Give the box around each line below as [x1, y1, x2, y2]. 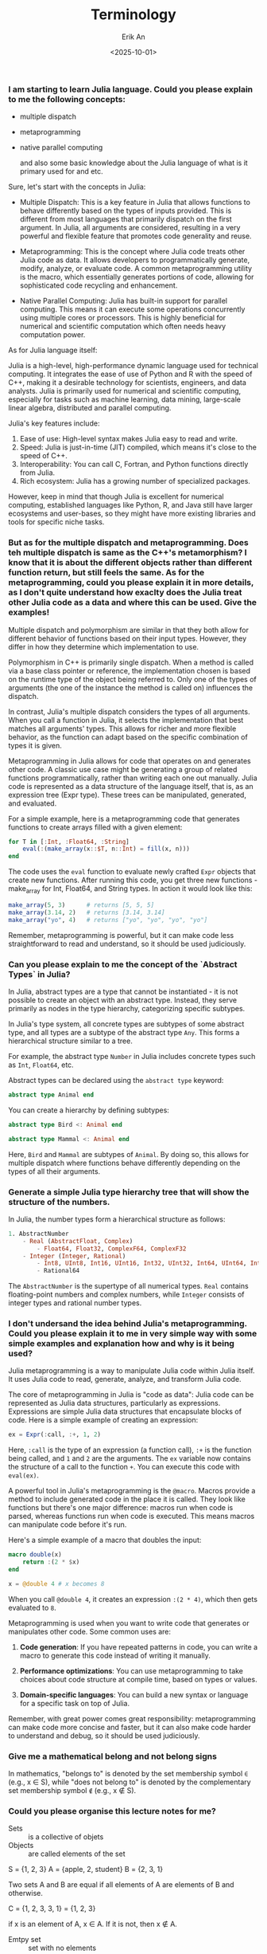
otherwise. [8, 1889, 44, 1898]
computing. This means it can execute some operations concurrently [19, 304, 246, 314]
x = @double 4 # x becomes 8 [8, 1579, 105, 1587]
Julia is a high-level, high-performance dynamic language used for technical [8, 361, 258, 371]
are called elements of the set [28, 1849, 126, 1858]
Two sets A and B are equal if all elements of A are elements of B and [8, 1880, 234, 1889]
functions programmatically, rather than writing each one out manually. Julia [8, 773, 258, 783]
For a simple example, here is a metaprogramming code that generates [8, 814, 241, 823]
